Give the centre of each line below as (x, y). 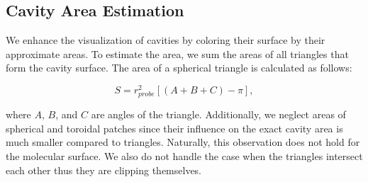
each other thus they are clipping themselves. (104, 170)
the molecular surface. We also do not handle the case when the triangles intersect (184, 156)
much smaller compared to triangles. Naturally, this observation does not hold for (183, 142)
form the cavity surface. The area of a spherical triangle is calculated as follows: (179, 68)
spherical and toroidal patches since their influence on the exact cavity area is (174, 128)
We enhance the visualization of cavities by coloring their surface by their (166, 40)
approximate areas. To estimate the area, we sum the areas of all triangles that (177, 53)
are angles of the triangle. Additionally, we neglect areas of (218, 114)
